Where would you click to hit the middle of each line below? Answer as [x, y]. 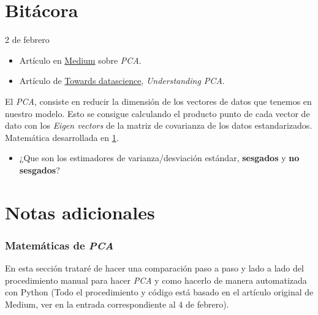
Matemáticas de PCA [59, 245]
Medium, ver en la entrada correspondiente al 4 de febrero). [117, 304]
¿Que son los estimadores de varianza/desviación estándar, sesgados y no [159, 158]
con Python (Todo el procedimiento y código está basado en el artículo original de [159, 292]
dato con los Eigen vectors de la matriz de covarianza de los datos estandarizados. [159, 125]
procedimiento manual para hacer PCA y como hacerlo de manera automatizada [156, 280]
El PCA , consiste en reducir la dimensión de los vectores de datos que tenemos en [158, 101]
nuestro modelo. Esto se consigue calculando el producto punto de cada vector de [157, 113]
